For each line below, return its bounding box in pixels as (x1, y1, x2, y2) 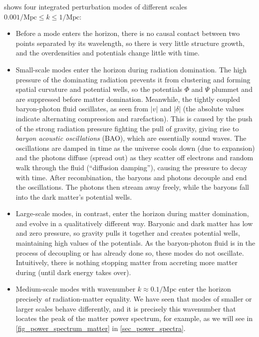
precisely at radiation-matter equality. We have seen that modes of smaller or (15, 294, 252, 304)
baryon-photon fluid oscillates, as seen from (15, 103, 149, 114)
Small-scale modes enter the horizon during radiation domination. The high (15, 64, 247, 74)
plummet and (212, 84, 253, 94)
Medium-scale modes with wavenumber (15, 284, 136, 294)
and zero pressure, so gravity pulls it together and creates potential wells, (15, 228, 240, 238)
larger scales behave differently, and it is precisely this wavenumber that (15, 303, 236, 314)
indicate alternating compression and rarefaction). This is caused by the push (15, 113, 253, 123)
